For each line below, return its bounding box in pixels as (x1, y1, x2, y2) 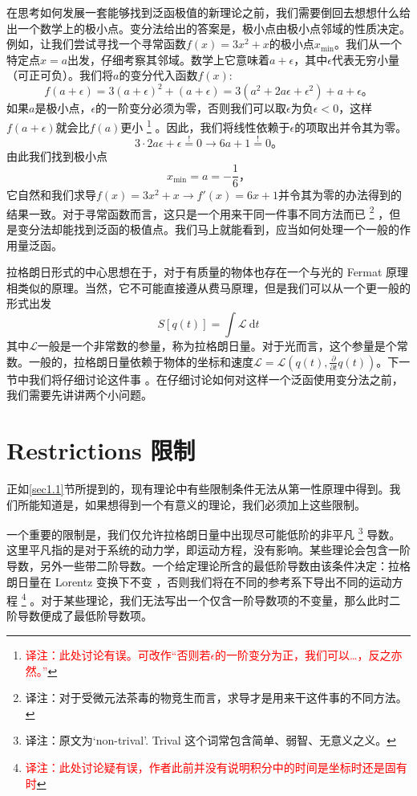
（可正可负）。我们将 (6, 67, 113, 84)
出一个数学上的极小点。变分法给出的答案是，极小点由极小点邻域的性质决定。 (6, 19, 411, 36)
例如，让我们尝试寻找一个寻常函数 (6, 35, 186, 52)
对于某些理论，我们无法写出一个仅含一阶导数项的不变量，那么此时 (41, 591, 390, 608)
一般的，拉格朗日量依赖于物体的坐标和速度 (28, 353, 253, 369)
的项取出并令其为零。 (294, 118, 407, 135)
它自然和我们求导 (6, 186, 96, 203)
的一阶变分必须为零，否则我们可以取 (95, 100, 287, 116)
